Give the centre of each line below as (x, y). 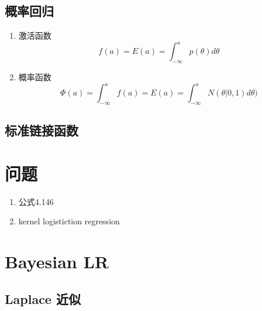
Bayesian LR (57, 262)
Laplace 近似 (43, 298)
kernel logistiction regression (69, 221)
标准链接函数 (42, 130)
